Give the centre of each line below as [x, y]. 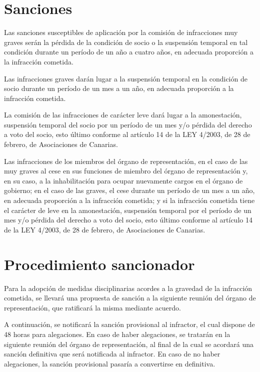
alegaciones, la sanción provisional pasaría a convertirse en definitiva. [110, 363]
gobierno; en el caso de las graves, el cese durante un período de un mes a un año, [129, 190]
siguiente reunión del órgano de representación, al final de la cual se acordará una [129, 344]
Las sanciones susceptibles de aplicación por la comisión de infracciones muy [121, 32]
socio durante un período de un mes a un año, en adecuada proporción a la [119, 88]
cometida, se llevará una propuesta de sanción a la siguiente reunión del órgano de [130, 298]
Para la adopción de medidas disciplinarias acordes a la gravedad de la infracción [128, 288]
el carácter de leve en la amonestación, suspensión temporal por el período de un [128, 210]
